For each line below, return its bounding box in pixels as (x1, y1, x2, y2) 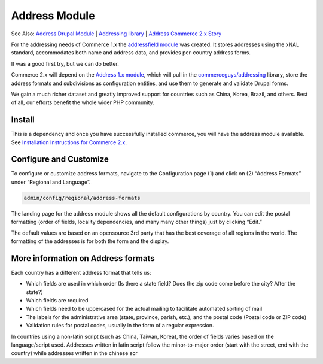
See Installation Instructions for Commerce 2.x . (11, 138, 127, 146)
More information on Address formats (11, 253, 155, 263)
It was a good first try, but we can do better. (11, 60, 119, 67)
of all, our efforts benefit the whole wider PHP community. (11, 99, 155, 106)
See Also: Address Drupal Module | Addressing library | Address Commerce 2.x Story (11, 30, 222, 37)
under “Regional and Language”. (11, 178, 91, 186)
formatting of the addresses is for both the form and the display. (11, 238, 169, 245)
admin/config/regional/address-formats (23, 195, 141, 201)
